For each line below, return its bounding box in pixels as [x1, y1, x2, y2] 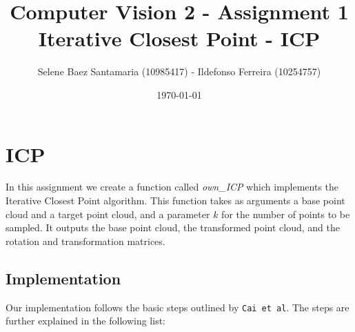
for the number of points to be [221, 206, 350, 221]
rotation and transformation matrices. [6, 233, 165, 248]
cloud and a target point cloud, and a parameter [6, 206, 210, 221]
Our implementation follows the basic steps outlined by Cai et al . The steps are [6, 300, 349, 314]
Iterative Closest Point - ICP [38, 24, 321, 52]
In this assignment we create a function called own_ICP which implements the [6, 179, 339, 194]
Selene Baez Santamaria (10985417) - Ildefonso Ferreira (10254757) [37, 64, 321, 79]
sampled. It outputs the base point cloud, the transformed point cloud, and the [6, 220, 340, 235]
